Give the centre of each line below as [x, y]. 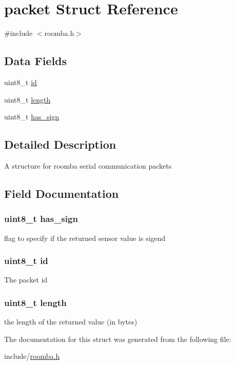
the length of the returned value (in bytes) [71, 322]
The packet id [26, 280]
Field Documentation [62, 193]
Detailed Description [60, 144]
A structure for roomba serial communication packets [88, 165]
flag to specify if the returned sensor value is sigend [85, 238]
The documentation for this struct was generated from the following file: [118, 339]
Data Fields [36, 61]
